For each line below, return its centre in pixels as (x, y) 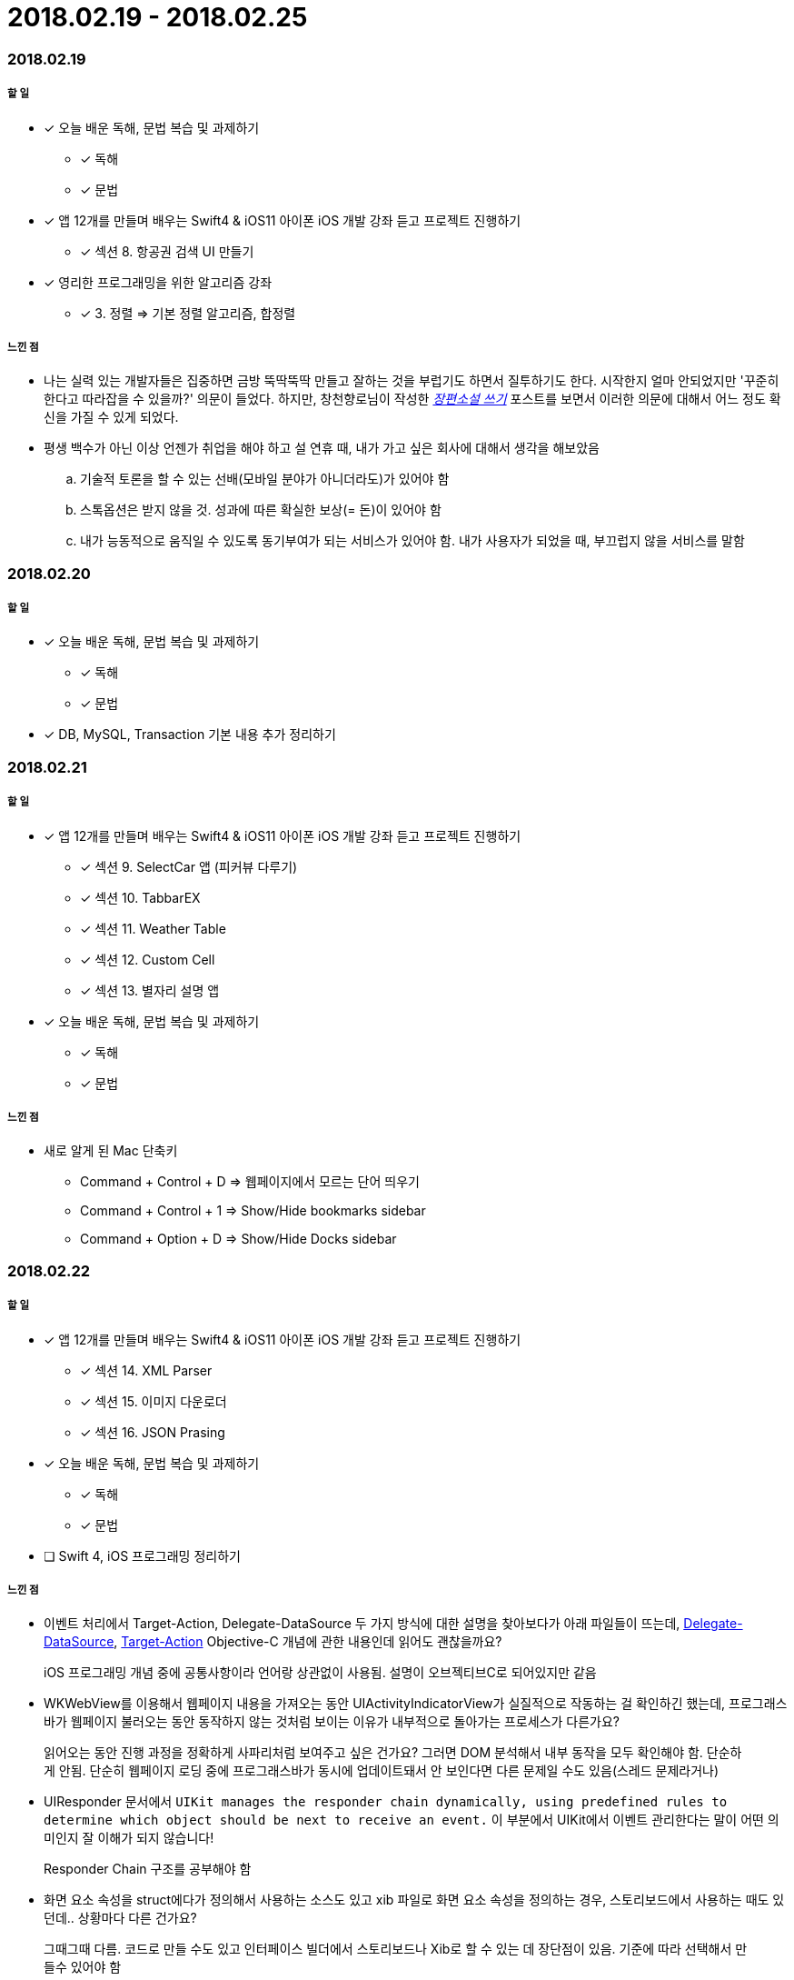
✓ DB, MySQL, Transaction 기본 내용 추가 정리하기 (190, 735)
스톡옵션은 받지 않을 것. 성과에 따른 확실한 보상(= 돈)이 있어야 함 (261, 510)
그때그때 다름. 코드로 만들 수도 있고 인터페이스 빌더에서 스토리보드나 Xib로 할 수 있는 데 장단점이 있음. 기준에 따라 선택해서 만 (396, 1949)
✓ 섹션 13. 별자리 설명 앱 (150, 990)
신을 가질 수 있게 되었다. (111, 417)
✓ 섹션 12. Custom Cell (148, 959)
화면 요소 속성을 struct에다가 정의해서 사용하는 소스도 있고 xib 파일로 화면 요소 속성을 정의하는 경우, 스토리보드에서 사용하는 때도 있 (414, 1900)
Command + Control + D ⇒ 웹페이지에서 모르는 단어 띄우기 (250, 1182)
